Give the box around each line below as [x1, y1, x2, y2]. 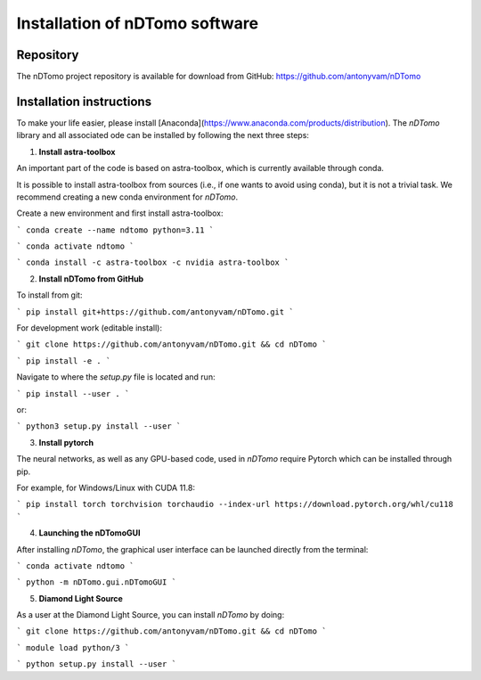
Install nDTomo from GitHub [38, 273, 144, 284]
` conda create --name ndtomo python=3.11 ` [16, 225, 215, 235]
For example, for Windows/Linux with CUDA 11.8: [16, 482, 196, 493]
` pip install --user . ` [16, 389, 130, 398]
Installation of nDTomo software [16, 13, 258, 33]
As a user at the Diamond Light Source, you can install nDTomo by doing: [16, 610, 285, 620]
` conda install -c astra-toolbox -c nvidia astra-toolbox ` [16, 258, 289, 267]
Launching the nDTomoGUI [38, 528, 141, 538]
